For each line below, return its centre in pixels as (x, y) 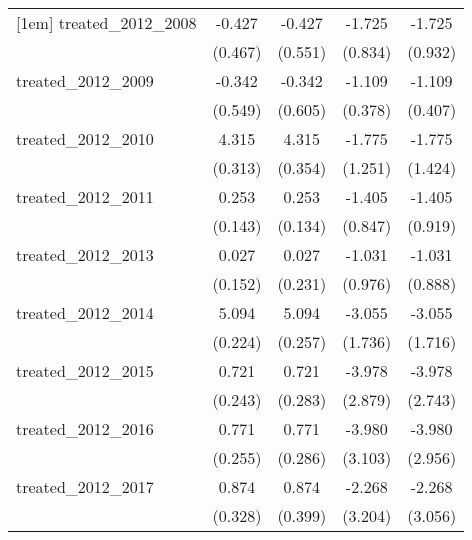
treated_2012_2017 (85, 486)
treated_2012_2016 (85, 428)
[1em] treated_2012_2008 (106, 22)
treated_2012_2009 (85, 80)
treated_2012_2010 (85, 138)
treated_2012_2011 (85, 196)
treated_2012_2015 (85, 370)
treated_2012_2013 (85, 254)
